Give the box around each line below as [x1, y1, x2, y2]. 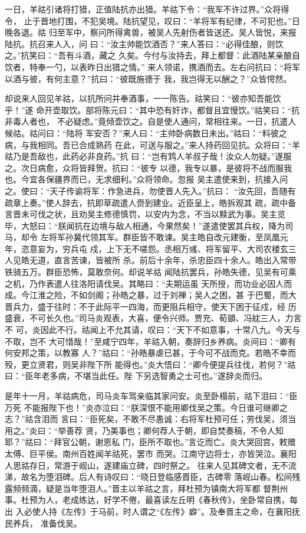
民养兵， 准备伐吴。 [5, 516, 82, 529]
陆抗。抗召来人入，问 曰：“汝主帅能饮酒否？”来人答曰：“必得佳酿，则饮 [5, 37, 284, 50]
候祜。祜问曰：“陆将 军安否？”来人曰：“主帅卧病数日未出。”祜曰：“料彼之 [5, 126, 287, 139]
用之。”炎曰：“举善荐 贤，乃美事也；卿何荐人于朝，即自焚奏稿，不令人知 [5, 424, 284, 436]
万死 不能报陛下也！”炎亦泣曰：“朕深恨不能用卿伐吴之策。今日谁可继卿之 [5, 401, 288, 413]
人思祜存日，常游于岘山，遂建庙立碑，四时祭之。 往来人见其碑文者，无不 [5, 459, 288, 471]
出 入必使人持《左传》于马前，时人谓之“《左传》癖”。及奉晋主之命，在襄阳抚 [5, 505, 300, 517]
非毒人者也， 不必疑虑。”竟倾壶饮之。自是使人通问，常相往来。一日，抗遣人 [5, 115, 297, 127]
